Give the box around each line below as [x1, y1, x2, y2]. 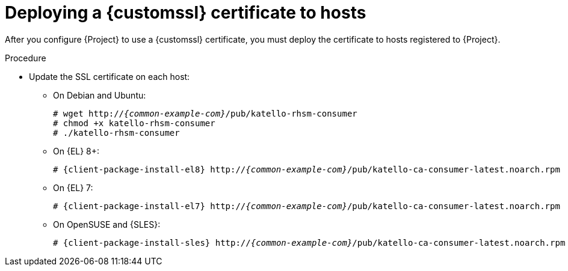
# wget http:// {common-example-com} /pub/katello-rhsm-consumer [53, 108, 357, 118]
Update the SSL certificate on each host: [29, 71, 190, 82]
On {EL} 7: [53, 182, 93, 193]
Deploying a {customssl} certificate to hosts [5, 2, 366, 23]
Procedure [5, 52, 46, 63]
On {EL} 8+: [53, 145, 100, 156]
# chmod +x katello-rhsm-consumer [53, 118, 215, 128]
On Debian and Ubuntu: [53, 90, 146, 100]
